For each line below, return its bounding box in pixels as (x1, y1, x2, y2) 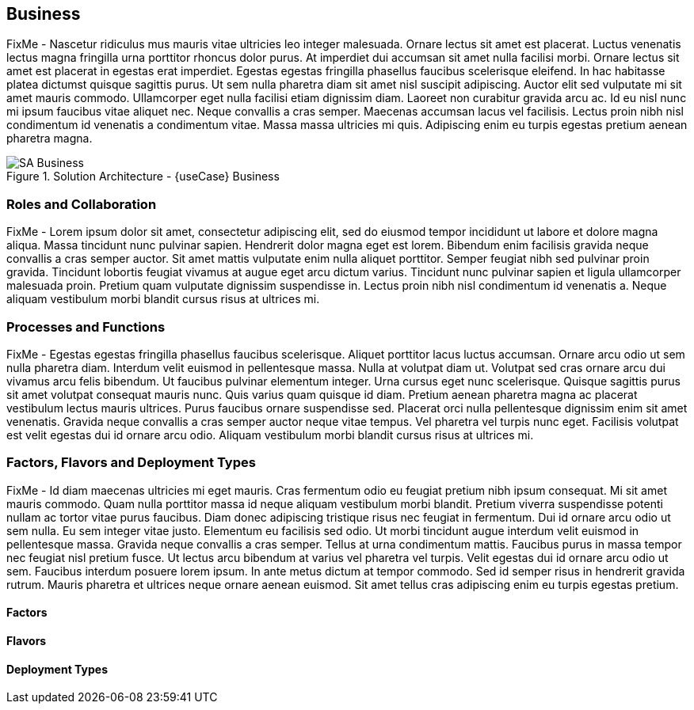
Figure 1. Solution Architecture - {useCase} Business (6, 169, 280, 184)
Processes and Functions (6, 318, 166, 335)
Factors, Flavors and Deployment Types (6, 454, 256, 471)
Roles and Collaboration (6, 196, 157, 212)
